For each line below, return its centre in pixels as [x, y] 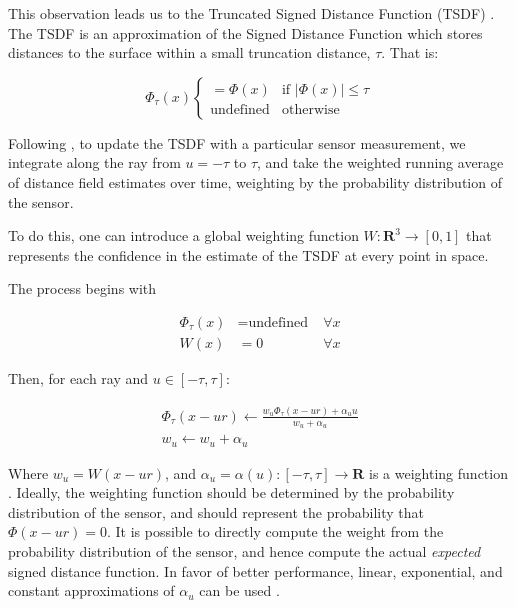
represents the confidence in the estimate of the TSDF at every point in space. [248, 254]
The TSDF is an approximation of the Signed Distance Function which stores [245, 32]
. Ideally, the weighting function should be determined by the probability [231, 492]
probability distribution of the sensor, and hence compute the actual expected [244, 551]
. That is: [410, 52]
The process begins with [82, 288]
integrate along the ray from [94, 162]
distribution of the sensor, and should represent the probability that [216, 511]
